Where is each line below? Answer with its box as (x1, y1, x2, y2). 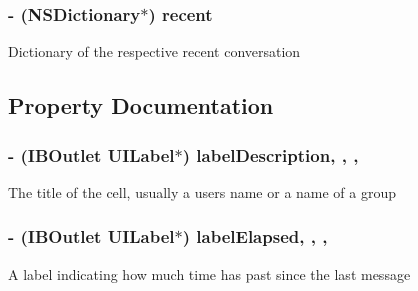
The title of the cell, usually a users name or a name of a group (8, 181, 397, 202)
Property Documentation (8, 90, 274, 121)
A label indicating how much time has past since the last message (8, 263, 411, 284)
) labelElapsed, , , (182, 224, 328, 249)
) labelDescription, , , (182, 142, 359, 167)
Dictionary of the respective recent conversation (8, 41, 301, 62)
